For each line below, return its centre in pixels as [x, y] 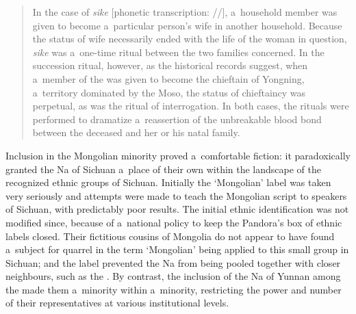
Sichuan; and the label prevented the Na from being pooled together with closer [173, 262]
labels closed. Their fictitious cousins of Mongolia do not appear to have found [170, 236]
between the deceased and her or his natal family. [136, 132]
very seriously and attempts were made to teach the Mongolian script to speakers [176, 195]
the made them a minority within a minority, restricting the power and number [174, 289]
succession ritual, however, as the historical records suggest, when [170, 65]
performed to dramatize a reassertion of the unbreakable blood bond [177, 119]
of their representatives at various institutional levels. [117, 303]
